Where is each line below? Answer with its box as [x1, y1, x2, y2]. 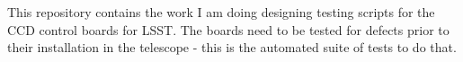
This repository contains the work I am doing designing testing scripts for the [7, 3, 435, 21]
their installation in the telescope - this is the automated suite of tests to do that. [7, 38, 457, 57]
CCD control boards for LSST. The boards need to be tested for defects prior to [7, 20, 450, 39]
